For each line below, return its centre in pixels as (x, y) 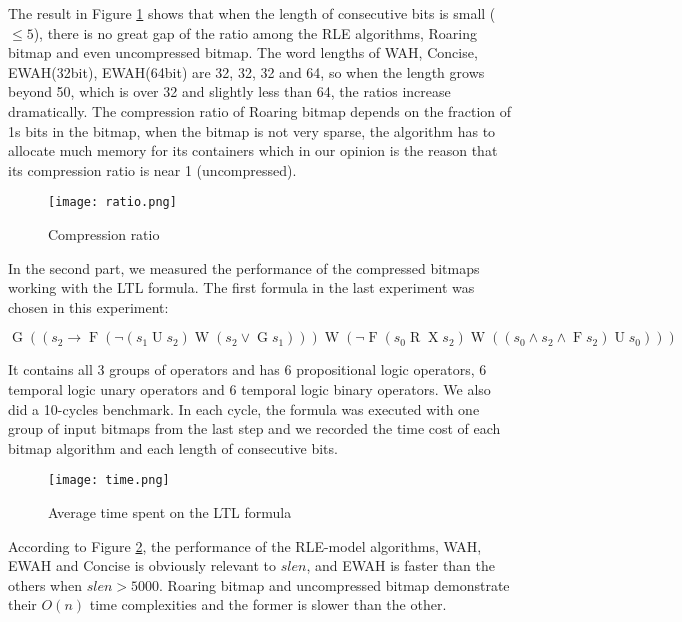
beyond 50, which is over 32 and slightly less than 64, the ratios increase (229, 91)
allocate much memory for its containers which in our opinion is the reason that (253, 150)
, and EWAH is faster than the (401, 565)
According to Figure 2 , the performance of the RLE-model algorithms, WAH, (245, 545)
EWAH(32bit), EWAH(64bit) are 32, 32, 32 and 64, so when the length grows (246, 71)
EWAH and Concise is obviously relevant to (142, 565)
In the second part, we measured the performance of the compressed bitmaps (244, 267)
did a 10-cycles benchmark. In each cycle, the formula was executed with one (244, 408)
